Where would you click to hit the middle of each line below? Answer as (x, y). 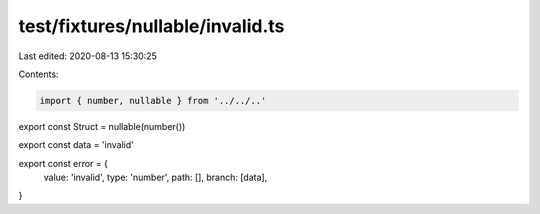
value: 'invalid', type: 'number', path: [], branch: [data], (155, 177)
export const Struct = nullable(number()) (102, 126)
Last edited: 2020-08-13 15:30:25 (87, 56)
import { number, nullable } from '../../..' (153, 100)
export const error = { (63, 163)
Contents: (38, 74)
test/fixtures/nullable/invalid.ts (151, 26)
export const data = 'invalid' (76, 145)
